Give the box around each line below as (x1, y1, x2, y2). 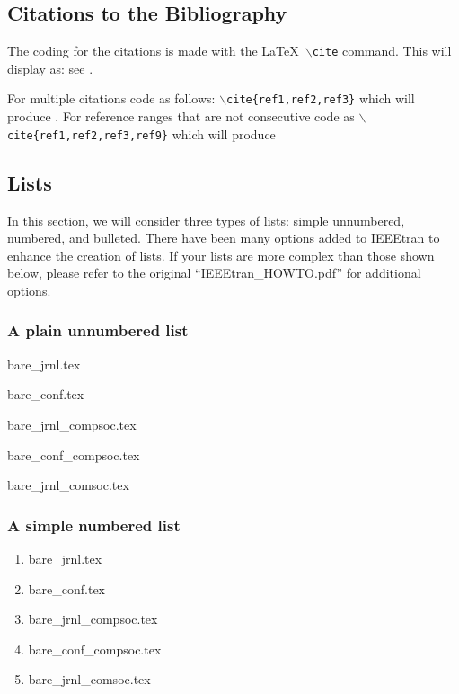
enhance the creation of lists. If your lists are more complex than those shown (7, 245, 435, 264)
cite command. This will (312, 41, 452, 60)
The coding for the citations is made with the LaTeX (7, 41, 299, 60)
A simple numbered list (7, 513, 181, 536)
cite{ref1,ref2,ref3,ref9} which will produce (7, 124, 276, 143)
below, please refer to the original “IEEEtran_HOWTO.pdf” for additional (7, 263, 421, 282)
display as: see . (7, 58, 93, 77)
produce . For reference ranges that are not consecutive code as (7, 107, 355, 126)
